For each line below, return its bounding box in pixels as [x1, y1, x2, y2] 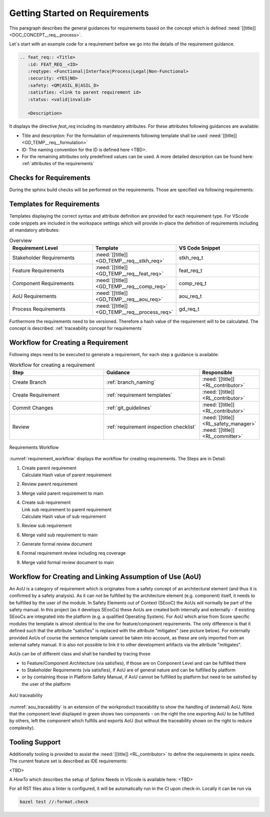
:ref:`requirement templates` [106, 391, 172, 398]
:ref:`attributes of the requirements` [21, 161, 94, 167]
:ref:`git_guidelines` [106, 404, 152, 411]
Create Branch [12, 378, 47, 385]
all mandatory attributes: [9, 227, 60, 233]
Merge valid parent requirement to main [21, 490, 103, 496]
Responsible [202, 369, 232, 376]
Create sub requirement [21, 499, 71, 505]
